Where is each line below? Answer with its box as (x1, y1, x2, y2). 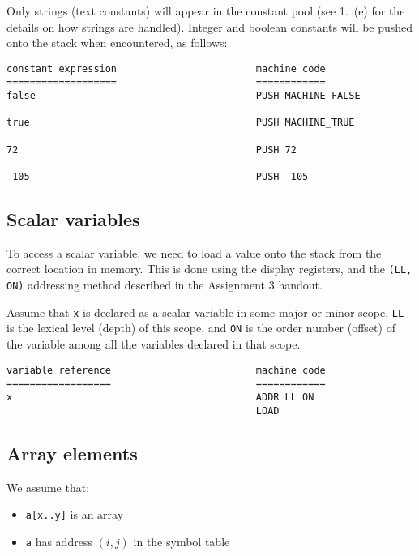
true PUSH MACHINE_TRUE (6, 117, 355, 129)
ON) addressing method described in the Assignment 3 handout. (6, 276, 323, 293)
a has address (25, 532, 92, 550)
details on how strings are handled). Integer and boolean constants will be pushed (6, 18, 413, 35)
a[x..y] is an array (25, 506, 124, 523)
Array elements (6, 440, 138, 465)
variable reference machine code (6, 364, 326, 376)
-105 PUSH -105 (6, 171, 309, 183)
